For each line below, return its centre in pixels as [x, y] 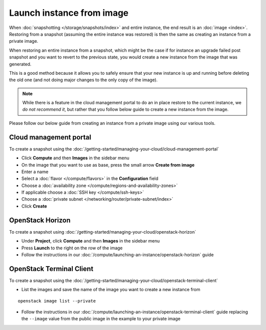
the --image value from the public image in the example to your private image [101, 319]
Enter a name [35, 172]
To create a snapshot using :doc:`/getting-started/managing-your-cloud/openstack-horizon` [103, 232]
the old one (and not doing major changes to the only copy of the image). [83, 80]
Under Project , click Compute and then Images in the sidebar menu [91, 241]
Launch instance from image [69, 13]
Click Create [34, 206]
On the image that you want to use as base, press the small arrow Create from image [108, 165]
